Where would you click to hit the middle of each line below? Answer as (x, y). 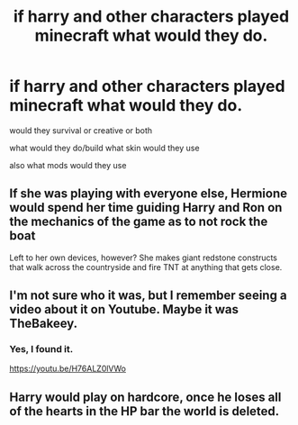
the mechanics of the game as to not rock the (139, 222)
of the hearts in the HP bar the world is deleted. (144, 411)
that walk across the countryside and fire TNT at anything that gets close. (146, 267)
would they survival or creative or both (81, 130)
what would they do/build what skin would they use (104, 148)
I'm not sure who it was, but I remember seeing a (148, 296)
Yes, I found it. (41, 349)
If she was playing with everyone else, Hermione (149, 194)
